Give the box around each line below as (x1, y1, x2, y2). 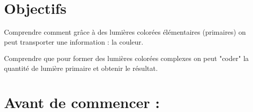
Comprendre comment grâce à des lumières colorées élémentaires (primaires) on (4, 27, 246, 37)
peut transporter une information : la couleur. (4, 36, 143, 47)
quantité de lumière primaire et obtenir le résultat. (4, 62, 158, 73)
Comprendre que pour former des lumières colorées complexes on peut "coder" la (4, 53, 249, 63)
